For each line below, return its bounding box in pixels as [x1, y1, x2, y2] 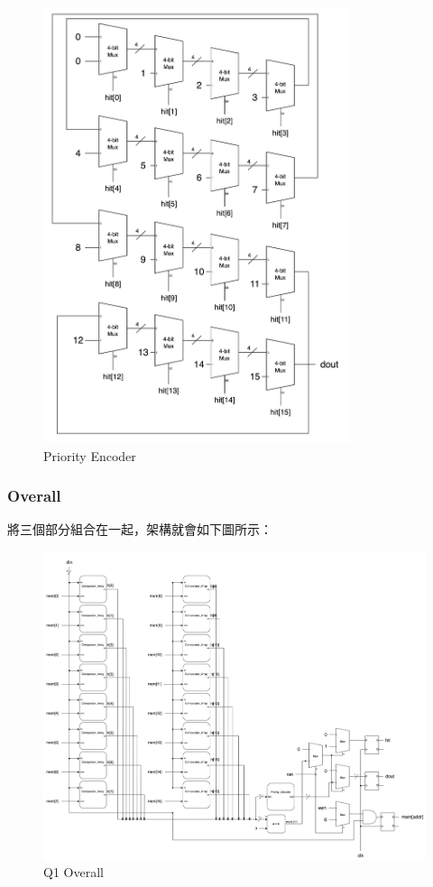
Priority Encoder [43, 446, 136, 465]
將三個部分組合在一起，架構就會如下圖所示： [7, 520, 272, 539]
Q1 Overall [43, 863, 104, 882]
